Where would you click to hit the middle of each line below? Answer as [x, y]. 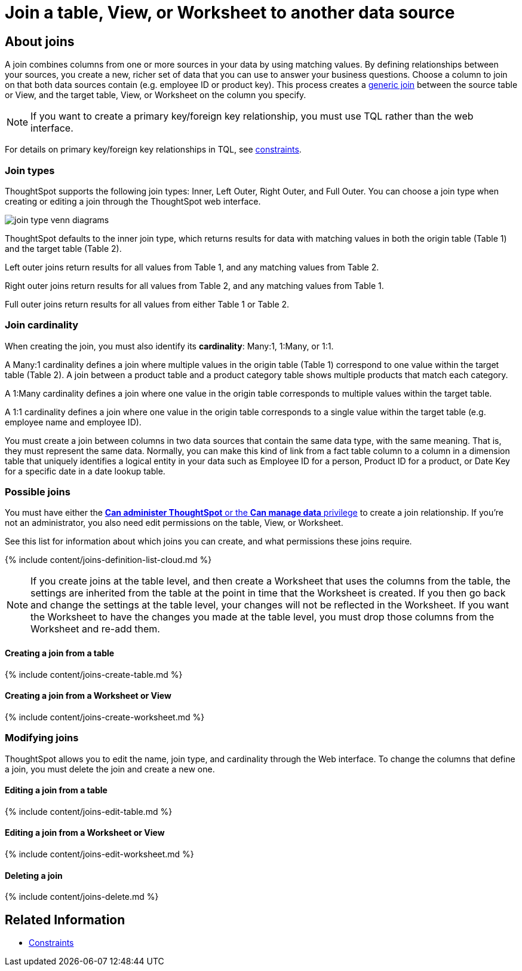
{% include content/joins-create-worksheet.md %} [105, 717]
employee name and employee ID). [73, 422]
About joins [40, 41]
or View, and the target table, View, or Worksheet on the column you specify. [156, 95]
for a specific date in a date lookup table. [85, 471]
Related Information [65, 920]
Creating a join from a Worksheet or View [88, 696]
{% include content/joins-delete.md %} [82, 897]
